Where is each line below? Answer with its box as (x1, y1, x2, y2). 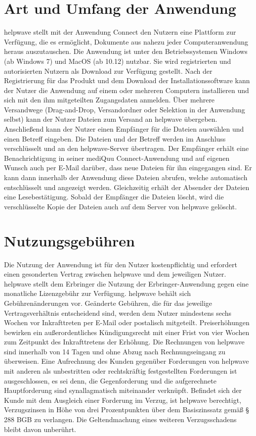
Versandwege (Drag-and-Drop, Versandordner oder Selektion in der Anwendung (4, 104, 245, 114)
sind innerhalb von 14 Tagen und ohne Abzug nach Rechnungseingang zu (4, 346, 226, 356)
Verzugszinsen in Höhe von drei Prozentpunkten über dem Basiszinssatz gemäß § (4, 404, 249, 415)
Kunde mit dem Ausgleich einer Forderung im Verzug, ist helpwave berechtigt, (4, 394, 242, 405)
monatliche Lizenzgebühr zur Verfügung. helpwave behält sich (4, 288, 191, 298)
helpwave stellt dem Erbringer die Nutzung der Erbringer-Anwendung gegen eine (4, 278, 249, 289)
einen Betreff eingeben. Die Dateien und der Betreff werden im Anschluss (4, 133, 226, 144)
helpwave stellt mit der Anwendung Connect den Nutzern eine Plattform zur (4, 27, 236, 37)
